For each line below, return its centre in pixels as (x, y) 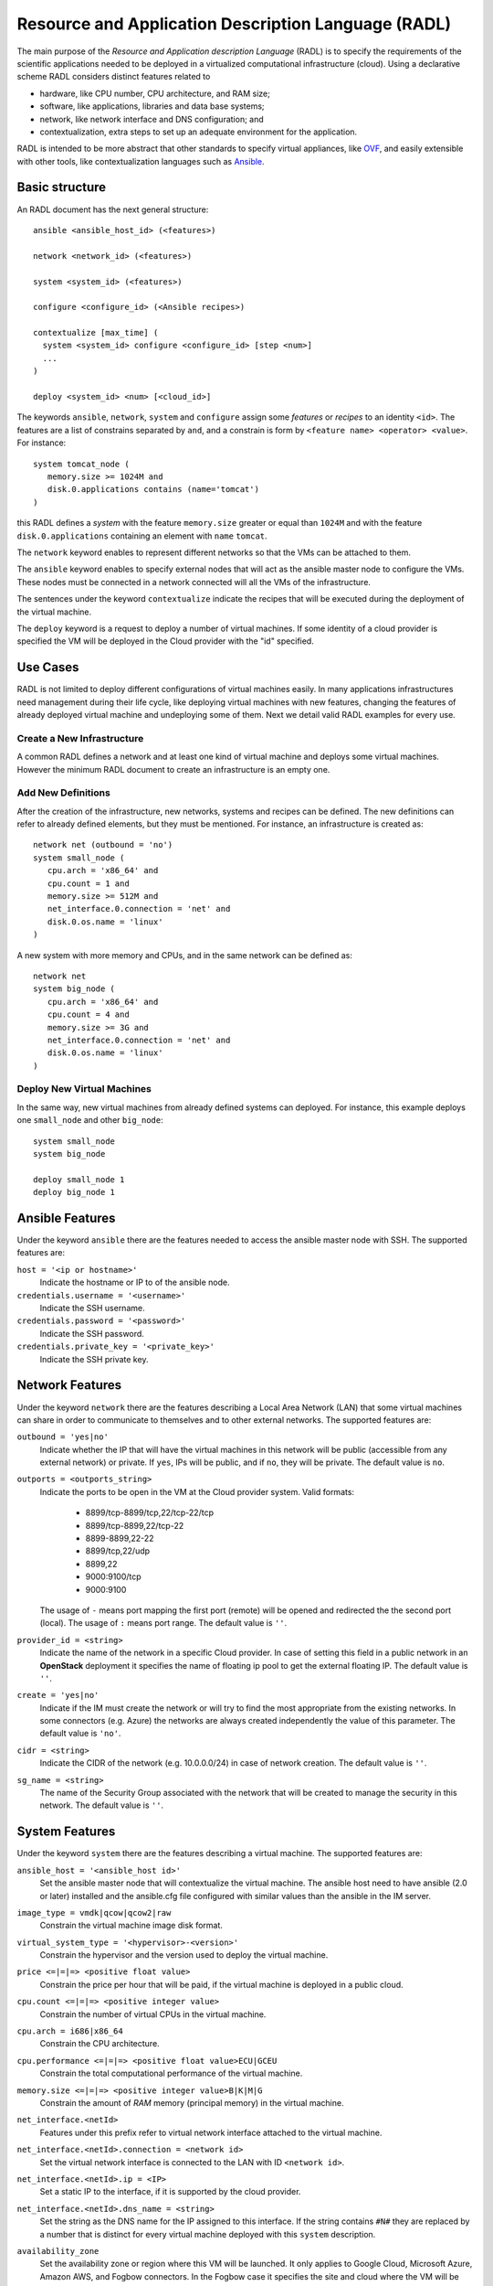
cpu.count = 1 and (88, 883)
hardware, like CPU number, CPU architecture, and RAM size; (155, 93)
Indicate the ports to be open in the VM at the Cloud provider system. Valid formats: (197, 1491)
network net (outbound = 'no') (103, 845)
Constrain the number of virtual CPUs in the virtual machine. (153, 2014)
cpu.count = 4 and (88, 1015)
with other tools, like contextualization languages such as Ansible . (141, 161)
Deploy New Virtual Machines (84, 1089)
